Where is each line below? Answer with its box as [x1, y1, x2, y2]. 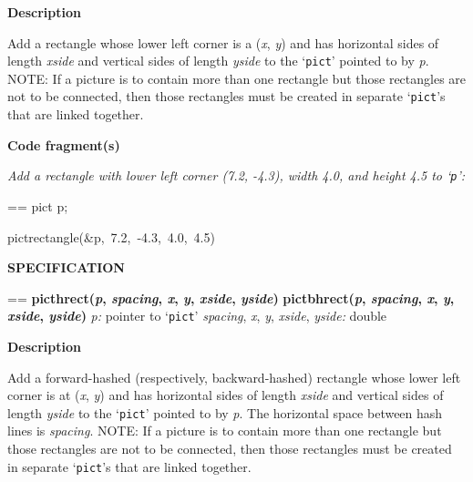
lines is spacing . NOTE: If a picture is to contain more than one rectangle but [7, 421, 442, 440]
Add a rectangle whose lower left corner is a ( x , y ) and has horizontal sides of [7, 33, 439, 52]
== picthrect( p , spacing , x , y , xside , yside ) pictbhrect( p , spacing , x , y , [7, 288, 455, 307]
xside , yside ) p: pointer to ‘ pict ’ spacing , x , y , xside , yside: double [7, 306, 387, 325]
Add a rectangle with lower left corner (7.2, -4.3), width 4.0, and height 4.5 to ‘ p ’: [7, 166, 466, 185]
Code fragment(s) [7, 135, 120, 154]
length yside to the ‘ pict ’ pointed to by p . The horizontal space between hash [7, 403, 443, 422]
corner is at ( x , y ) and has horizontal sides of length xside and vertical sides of [7, 385, 444, 405]
